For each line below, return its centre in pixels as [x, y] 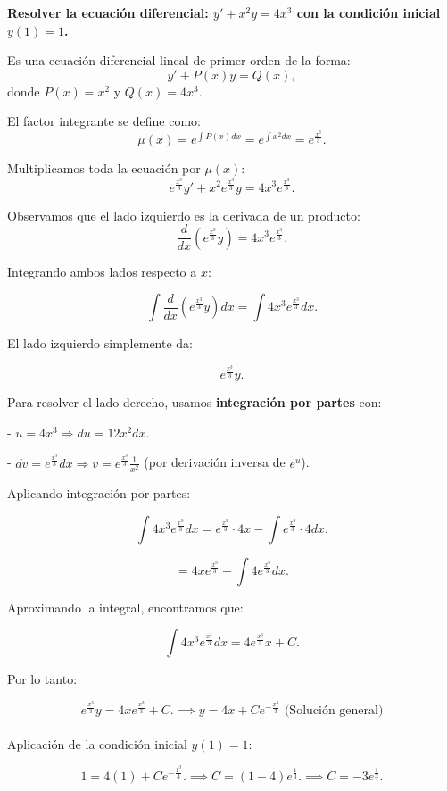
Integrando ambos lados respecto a [102, 271]
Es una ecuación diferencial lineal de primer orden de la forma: [179, 60]
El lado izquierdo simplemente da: [100, 343]
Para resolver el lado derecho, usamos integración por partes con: [195, 402]
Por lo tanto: [42, 679]
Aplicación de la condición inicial [97, 743]
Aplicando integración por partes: [99, 493]
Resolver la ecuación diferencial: [108, 12]
